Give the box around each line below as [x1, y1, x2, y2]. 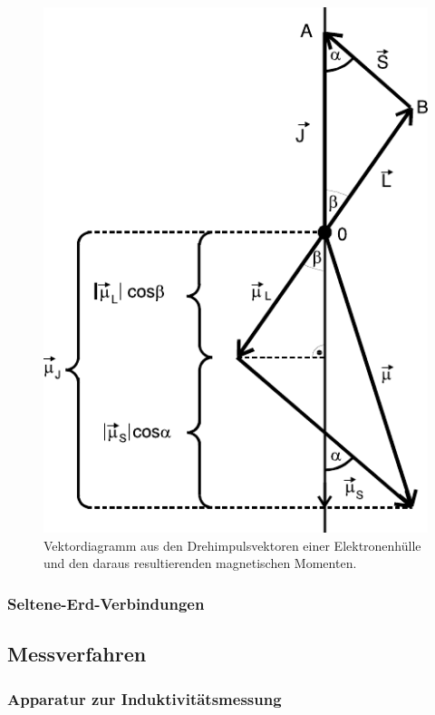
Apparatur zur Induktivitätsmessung [7, 687, 282, 710]
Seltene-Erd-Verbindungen [7, 592, 205, 614]
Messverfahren [7, 640, 147, 668]
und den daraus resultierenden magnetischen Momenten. [43, 553, 357, 573]
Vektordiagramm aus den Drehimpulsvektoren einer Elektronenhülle [43, 535, 421, 554]
